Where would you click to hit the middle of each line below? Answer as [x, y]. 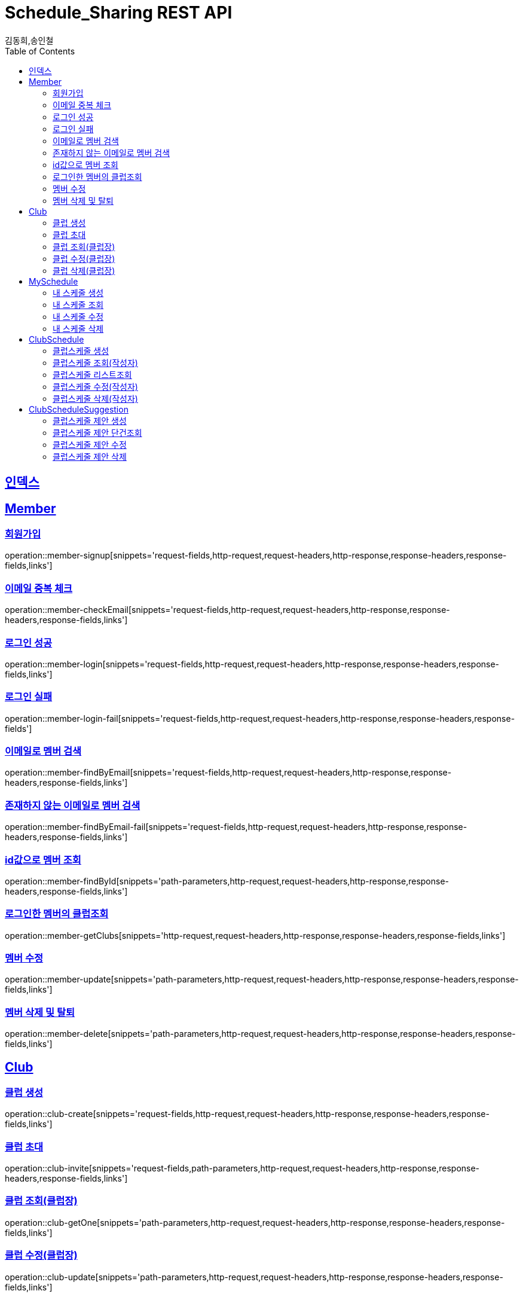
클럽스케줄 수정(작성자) [95, 386]
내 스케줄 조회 [78, 304]
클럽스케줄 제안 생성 [90, 420]
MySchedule [53, 281]
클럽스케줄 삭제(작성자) [95, 398]
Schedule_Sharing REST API [119, 13]
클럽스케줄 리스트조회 [92, 374]
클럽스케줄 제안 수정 [90, 444]
